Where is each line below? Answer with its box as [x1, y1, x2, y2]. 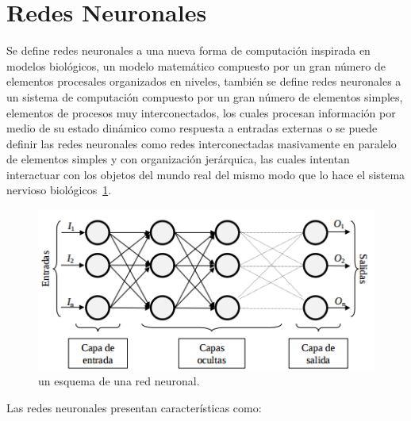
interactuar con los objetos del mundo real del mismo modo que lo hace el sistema [6, 166, 405, 182]
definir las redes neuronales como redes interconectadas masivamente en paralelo [6, 135, 397, 151]
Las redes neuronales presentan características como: [6, 400, 262, 416]
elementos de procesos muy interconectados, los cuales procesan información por [6, 104, 396, 121]
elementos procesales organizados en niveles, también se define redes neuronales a [6, 73, 401, 90]
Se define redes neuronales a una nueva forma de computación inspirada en [6, 42, 371, 59]
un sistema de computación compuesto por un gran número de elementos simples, [6, 88, 403, 105]
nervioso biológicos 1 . [6, 182, 112, 198]
